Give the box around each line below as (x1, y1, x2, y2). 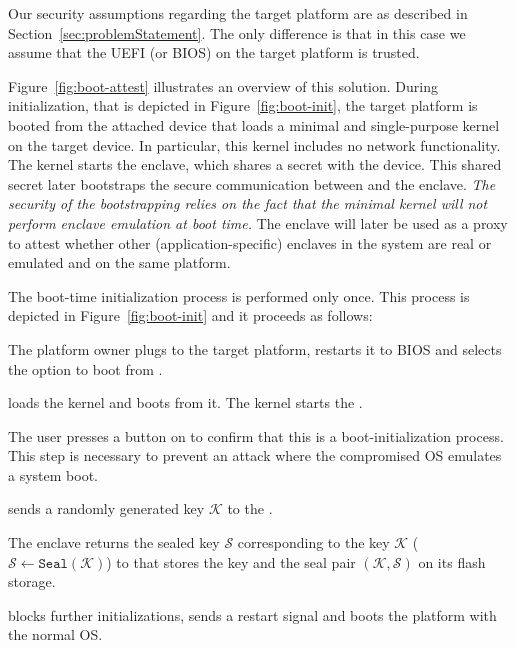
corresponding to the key (237, 532, 390, 553)
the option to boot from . (8, 358, 163, 379)
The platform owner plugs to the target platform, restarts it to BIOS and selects (8, 338, 502, 359)
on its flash (418, 551, 486, 572)
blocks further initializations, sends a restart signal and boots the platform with (8, 604, 497, 625)
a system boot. (8, 464, 98, 485)
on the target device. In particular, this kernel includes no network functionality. (8, 134, 501, 155)
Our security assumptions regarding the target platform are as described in (8, 3, 468, 23)
